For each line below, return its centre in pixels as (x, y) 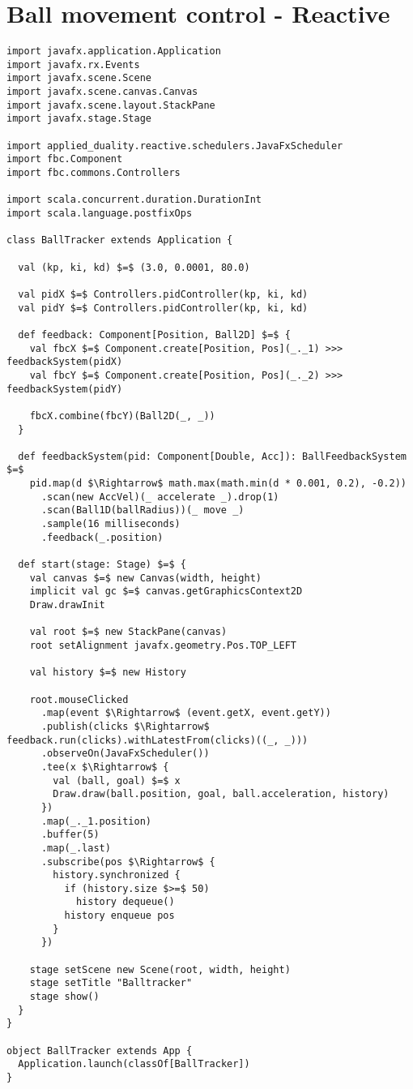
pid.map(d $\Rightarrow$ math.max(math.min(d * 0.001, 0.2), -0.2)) (218, 484)
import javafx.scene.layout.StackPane (111, 105)
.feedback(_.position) (102, 537)
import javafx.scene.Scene (79, 78)
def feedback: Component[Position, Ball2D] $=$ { (154, 334)
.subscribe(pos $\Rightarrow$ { (128, 862)
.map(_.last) (76, 848)
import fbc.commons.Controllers (94, 173)
